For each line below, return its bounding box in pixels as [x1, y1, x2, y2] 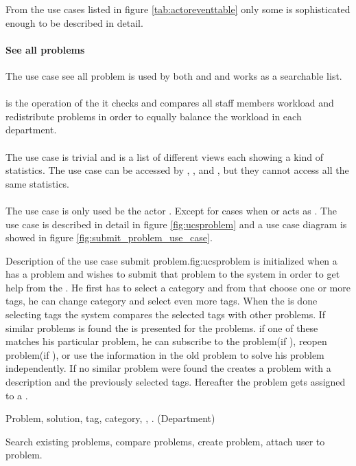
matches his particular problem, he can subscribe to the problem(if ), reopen [5, 334, 327, 348]
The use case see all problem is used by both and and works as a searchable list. [5, 68, 342, 82]
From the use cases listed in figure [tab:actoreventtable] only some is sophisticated [5, 2, 351, 16]
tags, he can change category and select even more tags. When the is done [5, 293, 318, 308]
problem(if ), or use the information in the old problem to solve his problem [5, 347, 324, 362]
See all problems [5, 42, 85, 56]
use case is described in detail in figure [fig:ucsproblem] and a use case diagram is [5, 217, 347, 231]
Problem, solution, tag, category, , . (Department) [5, 411, 215, 425]
